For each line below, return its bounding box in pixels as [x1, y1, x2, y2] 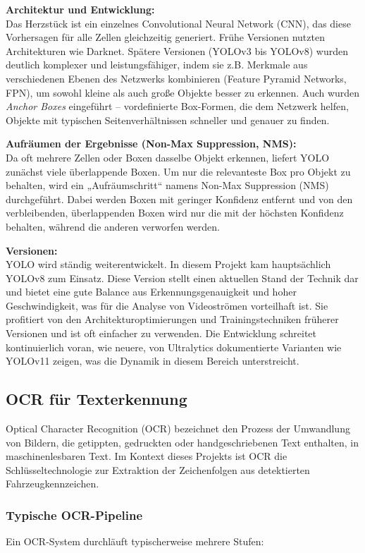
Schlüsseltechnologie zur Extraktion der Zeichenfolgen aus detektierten [6, 462, 310, 477]
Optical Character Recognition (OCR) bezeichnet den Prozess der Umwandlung [6, 421, 350, 436]
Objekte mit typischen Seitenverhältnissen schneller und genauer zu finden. [6, 112, 330, 127]
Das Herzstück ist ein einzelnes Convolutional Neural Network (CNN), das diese [6, 16, 351, 30]
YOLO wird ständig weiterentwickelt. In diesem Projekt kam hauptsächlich [6, 257, 331, 272]
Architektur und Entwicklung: [6, 2, 155, 16]
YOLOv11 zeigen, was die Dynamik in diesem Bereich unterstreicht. [6, 353, 299, 368]
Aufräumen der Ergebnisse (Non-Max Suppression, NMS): [6, 136, 297, 151]
